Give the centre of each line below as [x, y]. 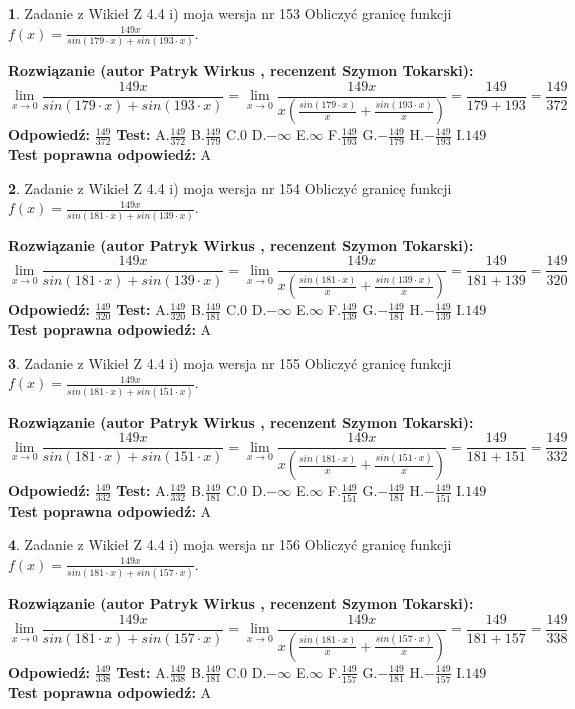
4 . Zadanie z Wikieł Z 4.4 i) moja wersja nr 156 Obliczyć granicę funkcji [230, 544]
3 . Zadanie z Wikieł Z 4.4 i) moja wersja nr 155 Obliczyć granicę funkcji [230, 362]
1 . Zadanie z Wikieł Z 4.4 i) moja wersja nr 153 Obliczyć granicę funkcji [230, 13]
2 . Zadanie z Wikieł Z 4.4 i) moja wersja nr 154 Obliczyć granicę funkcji [230, 187]
